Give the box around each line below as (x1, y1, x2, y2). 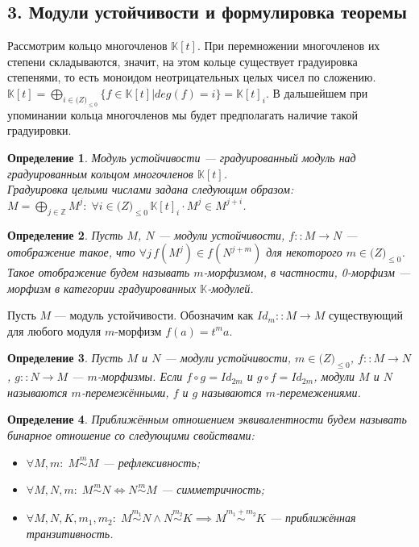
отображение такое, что (7, 244, 135, 261)
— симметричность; (160, 481, 265, 498)
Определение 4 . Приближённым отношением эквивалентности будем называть (7, 411, 407, 428)
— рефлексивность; (102, 453, 201, 470)
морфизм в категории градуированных (7, 279, 197, 296)
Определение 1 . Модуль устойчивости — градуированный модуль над (7, 148, 356, 165)
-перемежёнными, (81, 383, 169, 400)
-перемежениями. (276, 383, 361, 400)
